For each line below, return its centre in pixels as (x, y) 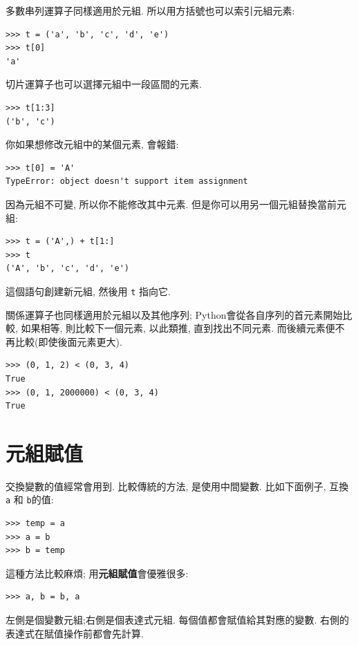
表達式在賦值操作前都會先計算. (75, 633)
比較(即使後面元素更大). (68, 341)
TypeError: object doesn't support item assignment (127, 181)
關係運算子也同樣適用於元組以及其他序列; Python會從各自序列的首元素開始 (174, 314)
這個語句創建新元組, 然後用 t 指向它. (88, 291)
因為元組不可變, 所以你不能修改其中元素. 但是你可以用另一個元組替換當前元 (176, 204)
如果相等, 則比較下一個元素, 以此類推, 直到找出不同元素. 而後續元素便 (178, 328)
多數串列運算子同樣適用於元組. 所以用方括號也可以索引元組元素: (150, 10)
